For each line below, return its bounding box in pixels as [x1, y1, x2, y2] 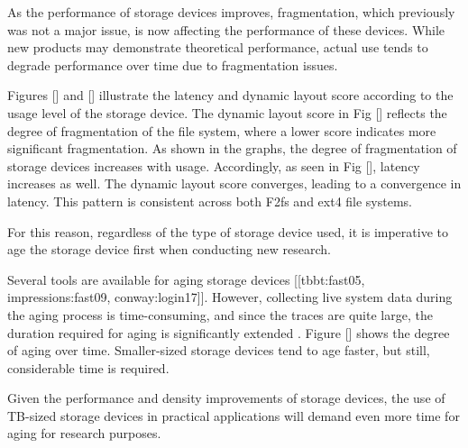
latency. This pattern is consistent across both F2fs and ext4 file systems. [7, 191, 413, 210]
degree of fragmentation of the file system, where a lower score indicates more [7, 121, 436, 140]
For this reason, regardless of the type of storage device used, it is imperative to [7, 222, 448, 241]
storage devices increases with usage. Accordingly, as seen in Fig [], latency [7, 156, 420, 175]
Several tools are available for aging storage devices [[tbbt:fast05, [7, 270, 365, 288]
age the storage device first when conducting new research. [7, 240, 331, 259]
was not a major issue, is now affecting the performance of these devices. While [7, 20, 445, 39]
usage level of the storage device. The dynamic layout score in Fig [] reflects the [7, 103, 447, 122]
